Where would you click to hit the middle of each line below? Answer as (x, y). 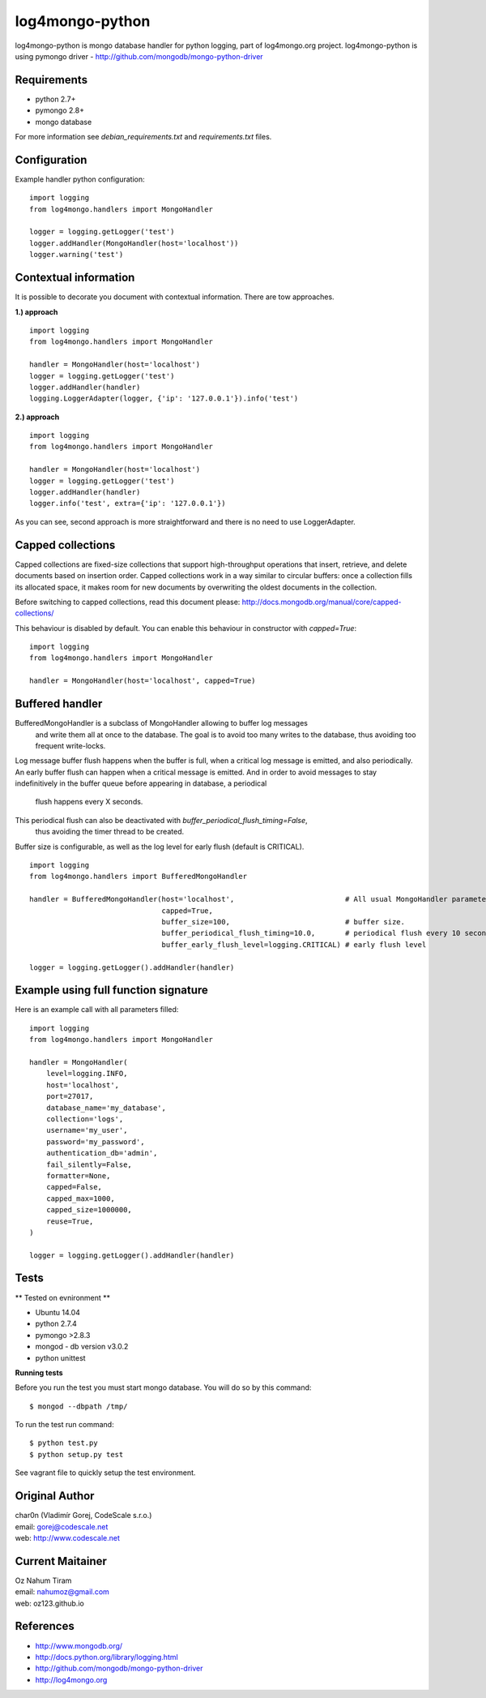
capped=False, (74, 1187)
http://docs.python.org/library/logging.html (107, 1657)
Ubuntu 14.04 (58, 1312)
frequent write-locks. (70, 745)
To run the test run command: (64, 1425)
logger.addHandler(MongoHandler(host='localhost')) (134, 243)
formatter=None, (78, 1175)
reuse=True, (70, 1221)
